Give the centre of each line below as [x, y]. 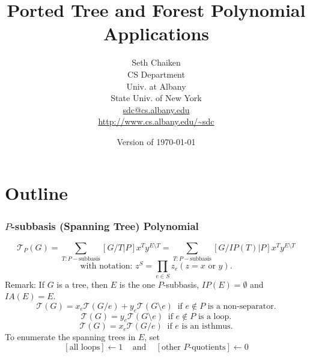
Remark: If [25, 284]
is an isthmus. [207, 327]
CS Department [156, 74]
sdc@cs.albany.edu [156, 109]
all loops [85, 347]
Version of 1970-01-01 [156, 141]
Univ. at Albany [156, 86]
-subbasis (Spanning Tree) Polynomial [105, 225]
